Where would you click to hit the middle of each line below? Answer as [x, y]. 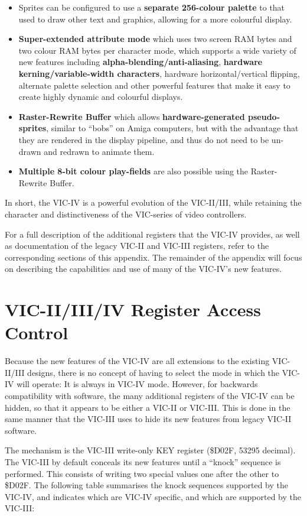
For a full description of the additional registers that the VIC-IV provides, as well [152, 234]
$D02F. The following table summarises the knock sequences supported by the [147, 485]
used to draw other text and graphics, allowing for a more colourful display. [155, 19]
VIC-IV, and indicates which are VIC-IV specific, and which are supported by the [153, 496]
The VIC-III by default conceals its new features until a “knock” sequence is [143, 461]
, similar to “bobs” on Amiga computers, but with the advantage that [172, 128]
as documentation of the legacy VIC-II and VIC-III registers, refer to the [137, 246]
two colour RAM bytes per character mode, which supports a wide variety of [157, 50]
